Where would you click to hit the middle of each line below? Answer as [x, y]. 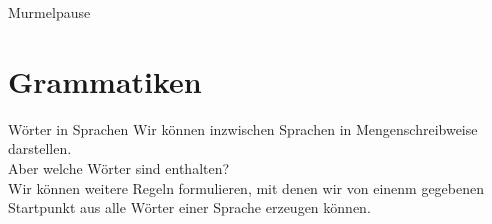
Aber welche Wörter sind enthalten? [119, 167]
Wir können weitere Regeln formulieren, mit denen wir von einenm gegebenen [246, 187]
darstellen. [40, 148]
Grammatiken [105, 80]
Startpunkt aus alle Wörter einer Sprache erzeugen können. [189, 207]
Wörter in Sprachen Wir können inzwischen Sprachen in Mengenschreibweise [243, 128]
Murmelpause [49, 12]
